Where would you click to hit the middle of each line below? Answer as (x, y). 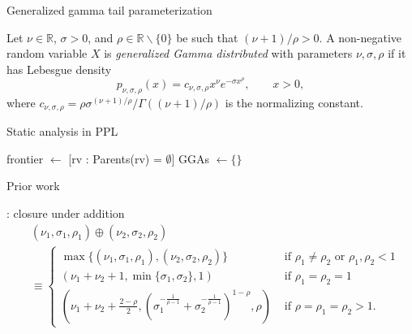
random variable (47, 53)
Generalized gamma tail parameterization (109, 10)
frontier (25, 158)
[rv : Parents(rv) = (115, 158)
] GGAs (191, 158)
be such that (207, 37)
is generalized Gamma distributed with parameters (228, 53)
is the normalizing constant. (294, 102)
